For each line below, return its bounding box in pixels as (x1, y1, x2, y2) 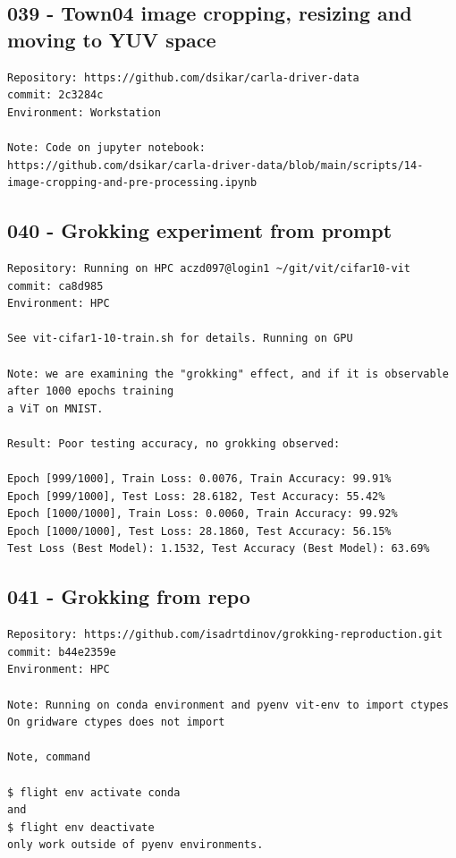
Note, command (7, 751, 91, 764)
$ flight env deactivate (7, 820, 155, 834)
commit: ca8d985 (7, 279, 104, 293)
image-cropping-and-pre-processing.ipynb (7, 176, 258, 190)
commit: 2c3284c (7, 89, 104, 102)
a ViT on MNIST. (7, 402, 104, 415)
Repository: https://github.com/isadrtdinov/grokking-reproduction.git (7, 628, 443, 641)
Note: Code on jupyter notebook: (7, 140, 206, 154)
